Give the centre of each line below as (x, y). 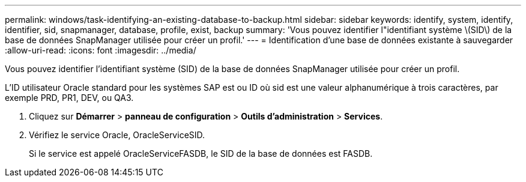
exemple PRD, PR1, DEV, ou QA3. (69, 98)
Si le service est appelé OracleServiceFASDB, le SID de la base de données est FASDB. (201, 153)
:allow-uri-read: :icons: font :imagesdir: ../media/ (101, 50)
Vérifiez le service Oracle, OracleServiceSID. (117, 135)
